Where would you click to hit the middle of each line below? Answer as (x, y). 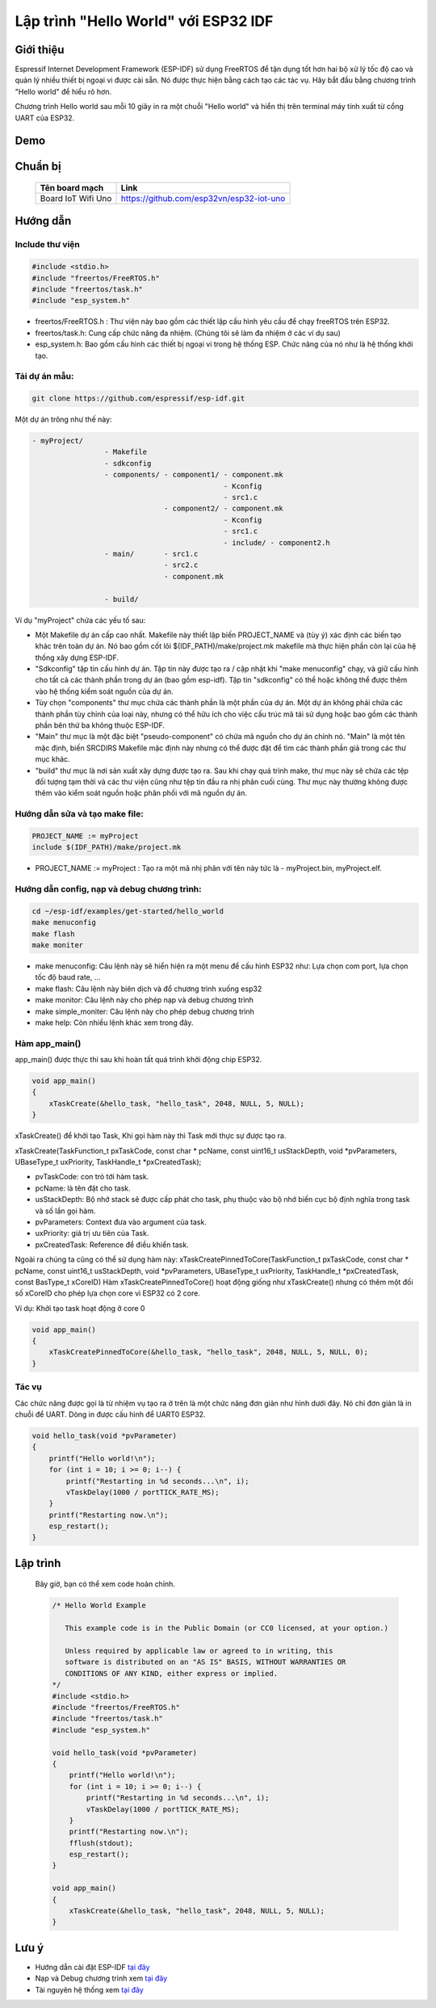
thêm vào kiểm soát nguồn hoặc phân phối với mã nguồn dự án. (141, 793)
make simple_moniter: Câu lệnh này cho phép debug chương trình (145, 1011)
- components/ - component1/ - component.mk (193, 475)
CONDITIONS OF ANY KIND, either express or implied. (172, 1673)
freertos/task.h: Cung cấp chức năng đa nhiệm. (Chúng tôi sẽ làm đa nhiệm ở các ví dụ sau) (188, 333)
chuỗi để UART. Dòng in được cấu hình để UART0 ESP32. (110, 1414)
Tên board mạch (72, 188)
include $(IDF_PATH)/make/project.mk (107, 847)
